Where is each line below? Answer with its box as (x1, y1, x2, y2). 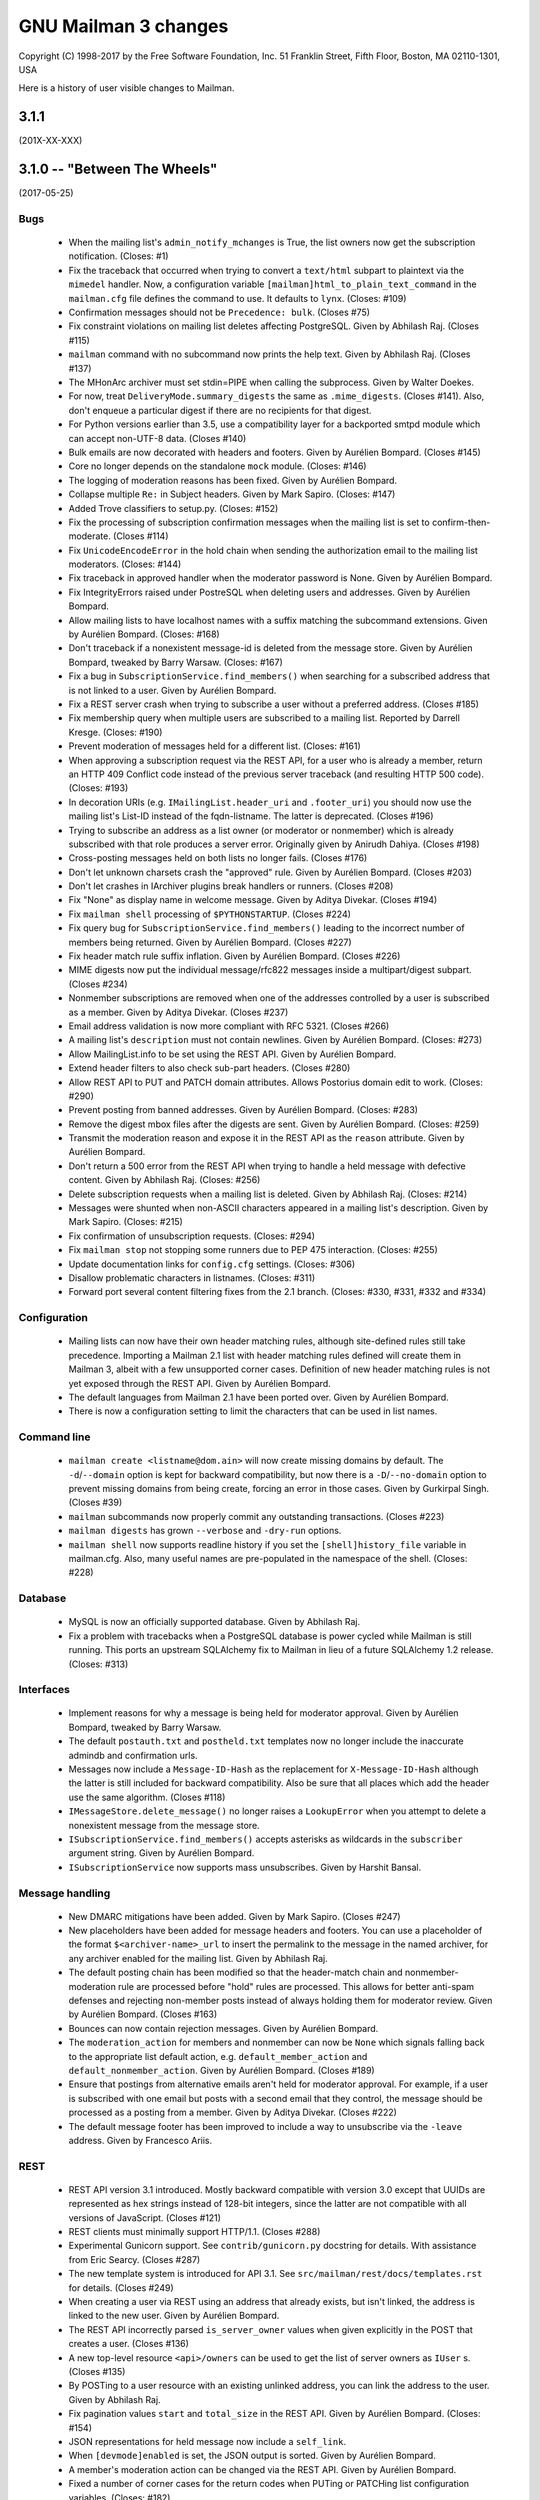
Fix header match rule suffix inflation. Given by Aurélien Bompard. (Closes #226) (68, 950, 401, 962)
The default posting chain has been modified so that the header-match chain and (68, 1966, 404, 1979)
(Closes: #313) (68, 1658, 129, 1670)
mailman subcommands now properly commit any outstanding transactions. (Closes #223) (68, 1510, 445, 1522)
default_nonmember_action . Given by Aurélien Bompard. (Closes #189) (68, 2065, 375, 2076)
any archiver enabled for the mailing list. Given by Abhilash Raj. (68, 1952, 329, 1964)
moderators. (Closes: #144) (68, 558, 182, 570)
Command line (18, 1430, 91, 1444)
